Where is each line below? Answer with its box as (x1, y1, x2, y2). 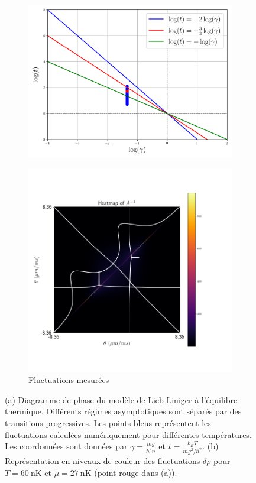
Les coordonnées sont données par (5, 440, 128, 452)
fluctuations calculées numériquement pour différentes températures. (5, 428, 252, 440)
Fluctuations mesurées (28, 374, 109, 386)
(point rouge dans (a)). (94, 466, 177, 478)
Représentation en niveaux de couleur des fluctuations (5, 455, 200, 467)
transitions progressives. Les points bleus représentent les (5, 416, 211, 429)
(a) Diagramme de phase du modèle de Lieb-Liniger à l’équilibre (5, 393, 238, 406)
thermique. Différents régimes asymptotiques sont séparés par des (5, 405, 242, 417)
